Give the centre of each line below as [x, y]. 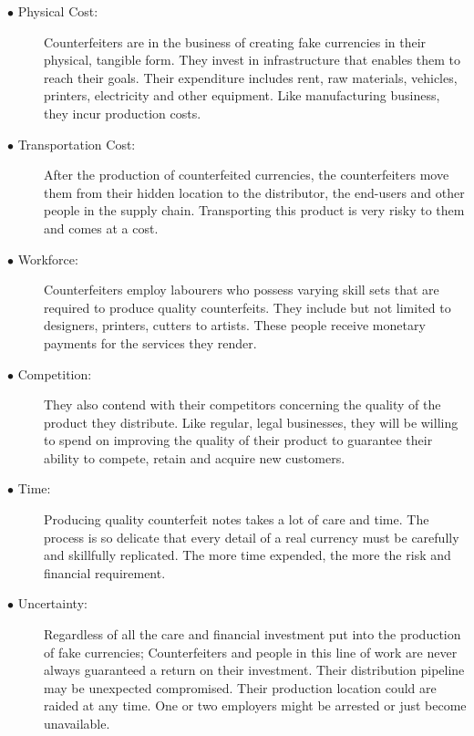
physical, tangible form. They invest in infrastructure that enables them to [252, 60]
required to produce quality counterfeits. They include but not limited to [247, 307]
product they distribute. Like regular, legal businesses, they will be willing [251, 422]
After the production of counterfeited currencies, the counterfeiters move [247, 175]
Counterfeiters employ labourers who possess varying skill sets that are [242, 290]
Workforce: [48, 259]
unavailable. [77, 723]
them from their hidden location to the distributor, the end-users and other [254, 192]
